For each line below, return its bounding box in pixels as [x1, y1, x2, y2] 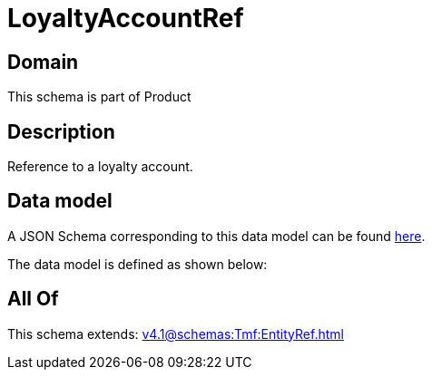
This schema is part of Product [7, 89, 191, 105]
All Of [7, 287, 59, 311]
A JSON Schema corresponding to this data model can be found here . [7, 227, 426, 244]
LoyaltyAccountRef [7, 3, 244, 34]
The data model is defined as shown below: [7, 256, 268, 272]
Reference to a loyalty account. [7, 159, 193, 175]
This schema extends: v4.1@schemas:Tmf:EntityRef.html [7, 325, 344, 342]
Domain [7, 50, 79, 73]
